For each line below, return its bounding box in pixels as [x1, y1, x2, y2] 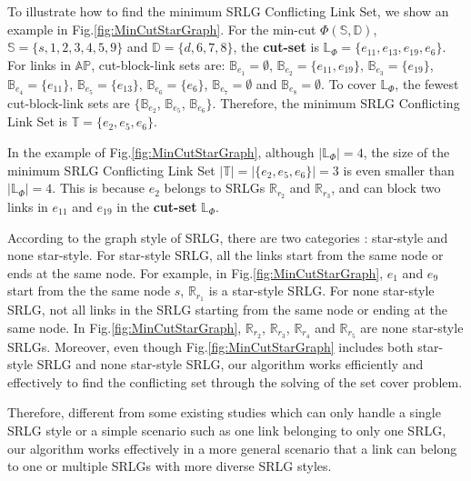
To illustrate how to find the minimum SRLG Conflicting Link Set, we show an [7, 2, 449, 20]
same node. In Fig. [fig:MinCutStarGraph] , [7, 317, 242, 336]
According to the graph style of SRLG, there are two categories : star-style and [7, 227, 448, 246]
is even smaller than [343, 160, 455, 179]
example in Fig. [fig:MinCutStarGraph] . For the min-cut [7, 19, 316, 38]
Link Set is [7, 112, 67, 131]
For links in [7, 55, 71, 74]
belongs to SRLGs [164, 178, 266, 197]
